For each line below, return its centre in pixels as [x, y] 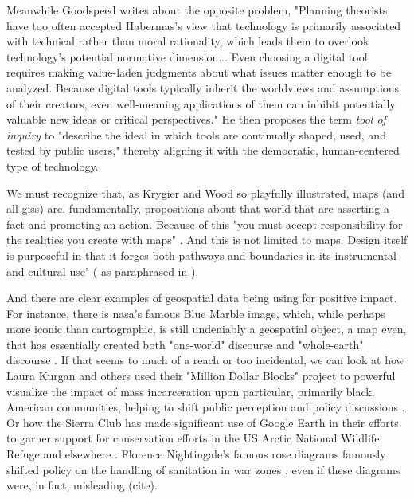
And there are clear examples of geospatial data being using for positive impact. [202, 298]
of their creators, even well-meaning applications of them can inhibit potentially [201, 103]
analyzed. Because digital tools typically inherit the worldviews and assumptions [203, 87]
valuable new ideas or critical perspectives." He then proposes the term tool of [196, 119]
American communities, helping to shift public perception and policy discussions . [206, 407]
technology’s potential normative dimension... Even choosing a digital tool [187, 56]
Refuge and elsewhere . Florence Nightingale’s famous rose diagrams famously [196, 454]
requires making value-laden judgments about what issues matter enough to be [199, 72]
